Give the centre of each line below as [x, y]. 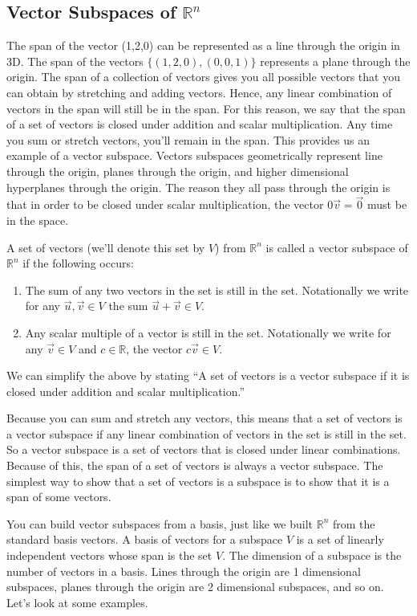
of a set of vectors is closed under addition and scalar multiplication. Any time [200, 124]
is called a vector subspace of [337, 247]
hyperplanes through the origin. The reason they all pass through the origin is [198, 187]
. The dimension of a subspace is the [312, 555]
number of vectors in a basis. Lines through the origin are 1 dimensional [184, 571]
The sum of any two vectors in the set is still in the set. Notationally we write [217, 290]
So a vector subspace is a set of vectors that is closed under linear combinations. [204, 449]
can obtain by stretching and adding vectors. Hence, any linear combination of [199, 92]
